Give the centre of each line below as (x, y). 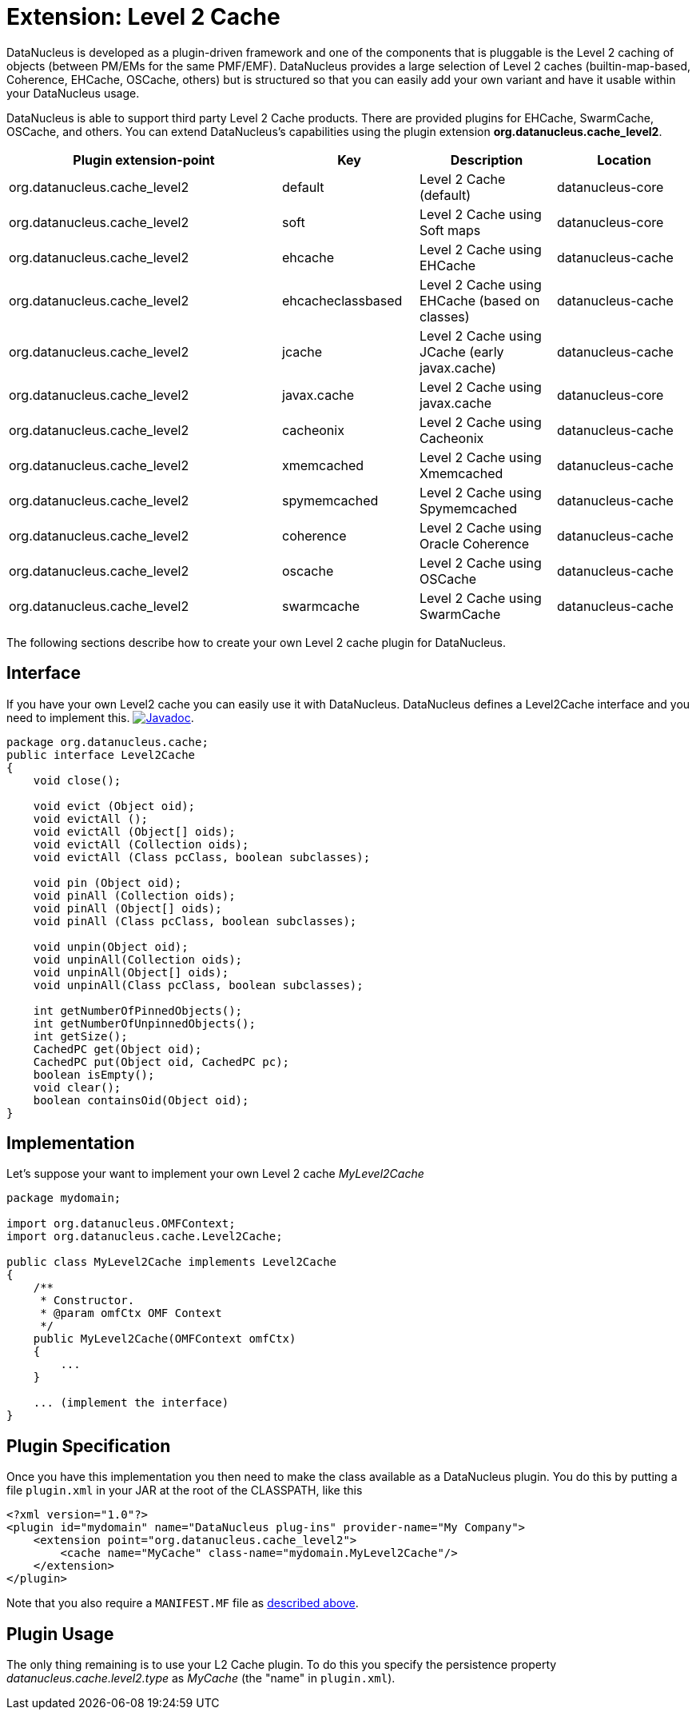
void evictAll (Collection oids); (141, 844)
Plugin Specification (89, 1446)
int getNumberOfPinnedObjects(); (138, 1010)
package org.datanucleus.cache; (107, 742)
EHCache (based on (480, 300)
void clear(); (77, 1087)
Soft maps (450, 230)
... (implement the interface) (131, 1403)
